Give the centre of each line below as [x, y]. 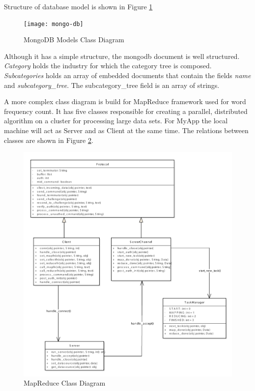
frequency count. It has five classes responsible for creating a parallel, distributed [126, 111]
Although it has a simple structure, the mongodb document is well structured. [122, 56]
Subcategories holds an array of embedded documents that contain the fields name [127, 75]
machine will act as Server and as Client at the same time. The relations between [126, 130]
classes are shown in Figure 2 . [49, 140]
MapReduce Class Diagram [65, 383]
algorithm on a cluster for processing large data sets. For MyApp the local [116, 121]
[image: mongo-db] [54, 24]
